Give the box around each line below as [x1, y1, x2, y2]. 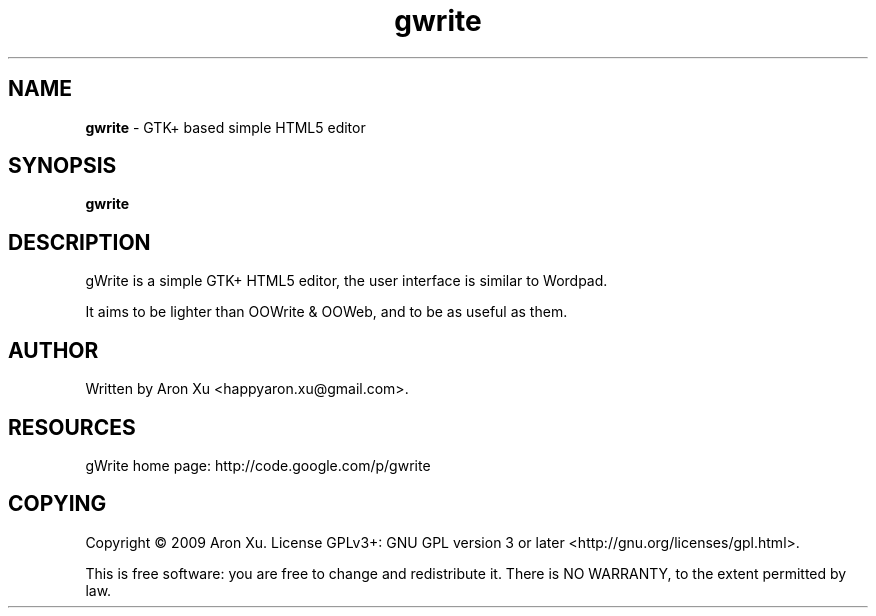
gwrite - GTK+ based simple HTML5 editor [85, 118, 366, 136]
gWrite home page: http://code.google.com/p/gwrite [85, 456, 431, 474]
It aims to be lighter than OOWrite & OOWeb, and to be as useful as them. [85, 303, 568, 321]
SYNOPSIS [8, 153, 117, 179]
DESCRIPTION [8, 229, 151, 255]
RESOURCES [8, 414, 136, 440]
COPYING [8, 491, 107, 517]
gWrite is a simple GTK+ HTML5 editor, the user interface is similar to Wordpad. [85, 272, 608, 290]
